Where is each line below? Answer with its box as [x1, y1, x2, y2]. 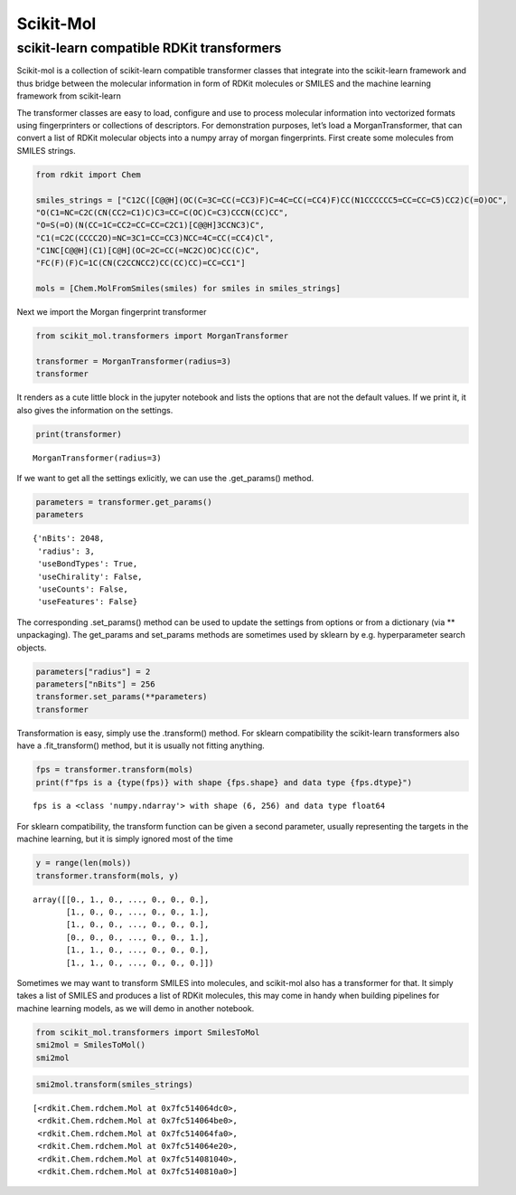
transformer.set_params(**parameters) [35, 692, 208, 702]
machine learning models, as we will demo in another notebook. [16, 1002, 255, 1013]
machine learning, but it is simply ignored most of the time [16, 833, 234, 845]
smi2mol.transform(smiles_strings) [35, 1079, 193, 1090]
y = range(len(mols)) [35, 858, 132, 868]
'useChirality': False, [37, 571, 143, 582]
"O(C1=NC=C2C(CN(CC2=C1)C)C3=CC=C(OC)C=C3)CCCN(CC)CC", [35, 207, 289, 217]
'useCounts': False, [37, 584, 128, 594]
